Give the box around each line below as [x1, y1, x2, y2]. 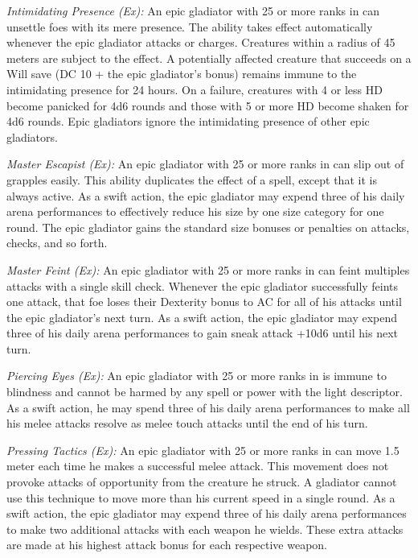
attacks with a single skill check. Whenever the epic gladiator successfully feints [6, 277, 399, 294]
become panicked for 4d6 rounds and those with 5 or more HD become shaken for [6, 97, 409, 114]
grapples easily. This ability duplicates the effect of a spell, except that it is [6, 171, 377, 188]
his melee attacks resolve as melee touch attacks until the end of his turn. [6, 415, 368, 432]
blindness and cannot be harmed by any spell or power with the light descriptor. [6, 383, 403, 400]
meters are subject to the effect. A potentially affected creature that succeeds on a [6, 49, 412, 66]
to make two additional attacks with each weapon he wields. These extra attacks [6, 520, 404, 537]
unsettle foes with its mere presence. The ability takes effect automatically [6, 18, 373, 35]
